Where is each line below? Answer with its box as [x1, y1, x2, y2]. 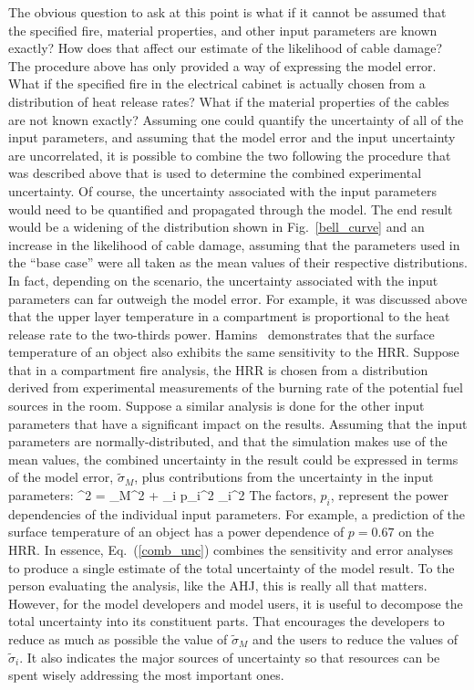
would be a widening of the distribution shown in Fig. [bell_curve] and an [8, 217, 425, 236]
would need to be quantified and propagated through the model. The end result [8, 199, 453, 218]
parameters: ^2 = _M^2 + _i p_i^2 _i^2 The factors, [8, 486, 316, 505]
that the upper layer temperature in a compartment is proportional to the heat [8, 307, 450, 326]
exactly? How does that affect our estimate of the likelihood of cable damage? [8, 38, 443, 57]
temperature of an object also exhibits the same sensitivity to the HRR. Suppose [8, 342, 459, 361]
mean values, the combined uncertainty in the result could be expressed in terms [8, 449, 459, 468]
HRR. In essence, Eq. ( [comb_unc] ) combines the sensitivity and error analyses [8, 540, 454, 559]
